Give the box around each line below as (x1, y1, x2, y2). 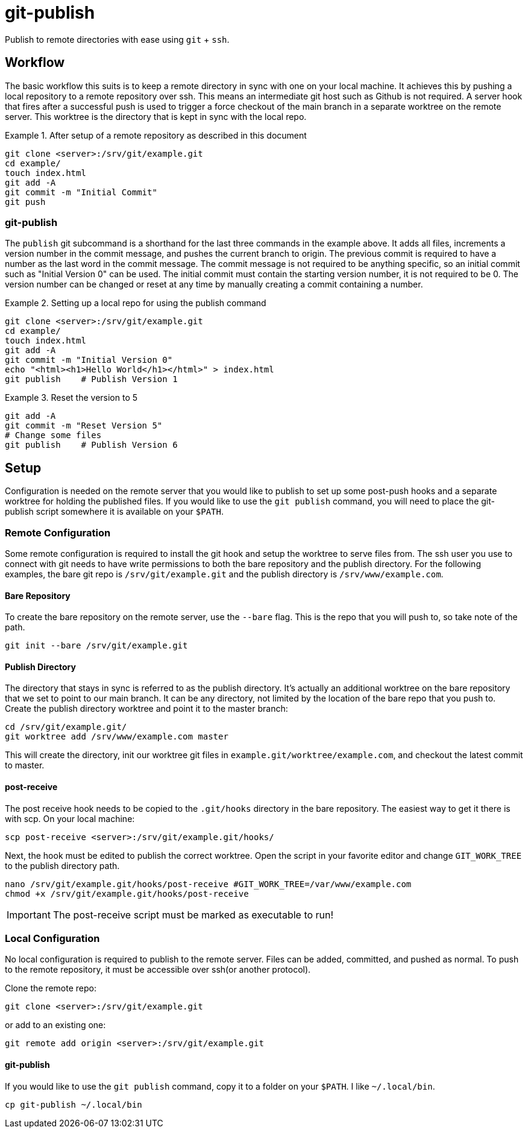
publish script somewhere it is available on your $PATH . (5, 506, 224, 517)
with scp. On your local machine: (5, 813, 135, 824)
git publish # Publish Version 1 (5, 374, 178, 384)
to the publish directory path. (5, 860, 120, 871)
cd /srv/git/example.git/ (5, 722, 127, 732)
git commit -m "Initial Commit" (5, 187, 157, 197)
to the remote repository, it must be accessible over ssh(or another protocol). (5, 964, 311, 975)
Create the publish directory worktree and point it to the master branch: (5, 703, 288, 714)
